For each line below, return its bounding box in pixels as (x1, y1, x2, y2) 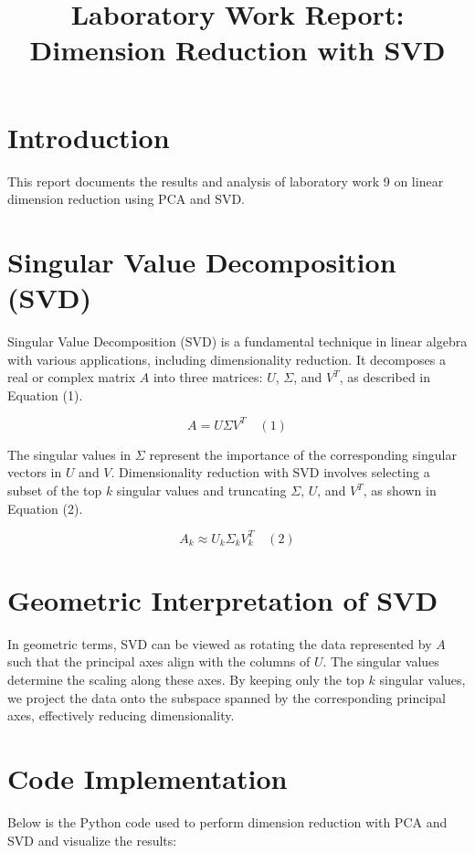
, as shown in (363, 481, 437, 500)
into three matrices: (153, 368, 263, 387)
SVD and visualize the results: (7, 830, 177, 849)
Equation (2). (7, 498, 83, 517)
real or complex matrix (7, 368, 136, 387)
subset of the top (7, 481, 102, 500)
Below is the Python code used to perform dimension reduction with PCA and (7, 812, 448, 831)
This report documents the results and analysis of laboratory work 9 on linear (7, 171, 444, 190)
